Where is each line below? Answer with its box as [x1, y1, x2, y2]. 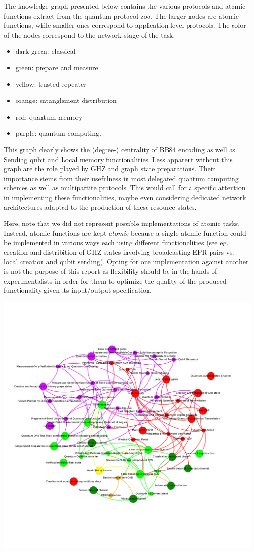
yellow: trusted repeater [15, 79, 86, 89]
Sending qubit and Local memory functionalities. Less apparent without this [4, 154, 233, 164]
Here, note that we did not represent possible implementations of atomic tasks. [4, 218, 240, 228]
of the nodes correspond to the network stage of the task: [4, 29, 175, 40]
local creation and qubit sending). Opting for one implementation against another [4, 256, 249, 266]
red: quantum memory [15, 111, 83, 122]
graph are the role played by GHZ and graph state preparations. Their [4, 164, 215, 174]
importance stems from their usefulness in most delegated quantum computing [4, 173, 239, 183]
